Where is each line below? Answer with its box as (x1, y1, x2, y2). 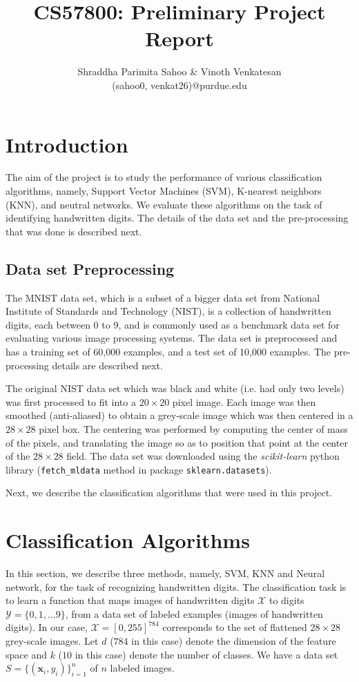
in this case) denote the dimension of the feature (131, 634, 336, 648)
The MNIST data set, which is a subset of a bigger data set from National (6, 290, 320, 304)
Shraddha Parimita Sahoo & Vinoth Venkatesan (77, 64, 282, 79)
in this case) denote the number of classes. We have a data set (75, 647, 338, 661)
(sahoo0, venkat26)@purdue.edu (112, 77, 247, 92)
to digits (269, 593, 304, 607)
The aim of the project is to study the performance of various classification (6, 170, 322, 184)
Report (145, 24, 214, 52)
